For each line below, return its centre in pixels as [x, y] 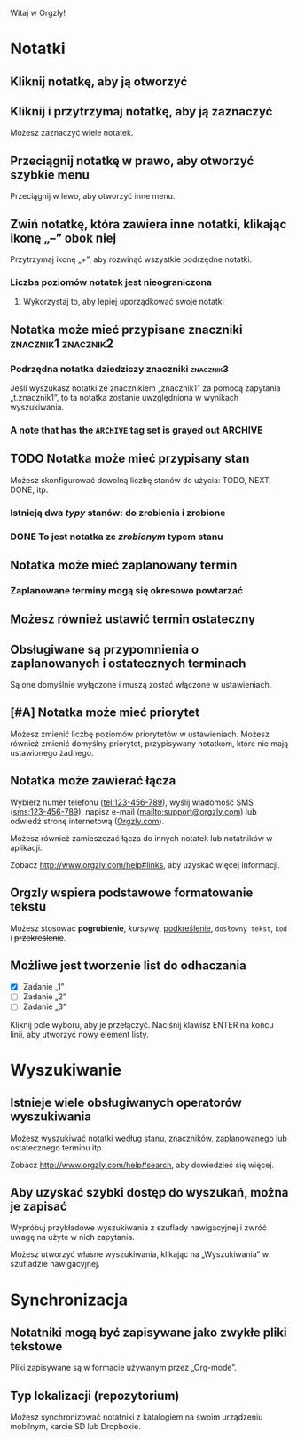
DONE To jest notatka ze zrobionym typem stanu [117, 537]
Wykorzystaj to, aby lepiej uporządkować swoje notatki [123, 302]
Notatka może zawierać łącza [93, 781]
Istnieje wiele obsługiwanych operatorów [126, 1103]
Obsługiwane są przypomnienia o [105, 649]
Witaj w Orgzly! [38, 13]
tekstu [28, 907]
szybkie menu [50, 175]
